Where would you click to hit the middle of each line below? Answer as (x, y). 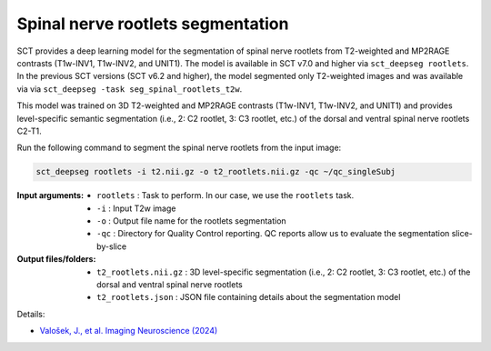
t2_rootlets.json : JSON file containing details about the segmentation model (249, 297)
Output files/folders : (56, 259)
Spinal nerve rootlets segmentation (153, 24)
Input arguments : (50, 196)
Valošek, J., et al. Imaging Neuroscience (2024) (129, 331)
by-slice (112, 246)
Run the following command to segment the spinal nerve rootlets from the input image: (179, 148)
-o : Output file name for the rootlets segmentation (191, 221)
